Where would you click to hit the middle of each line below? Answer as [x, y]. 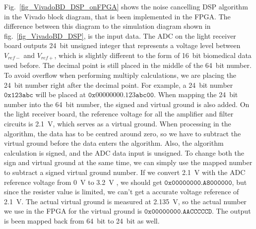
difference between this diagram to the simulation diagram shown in [107, 26]
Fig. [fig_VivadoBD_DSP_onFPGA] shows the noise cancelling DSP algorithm [126, 6]
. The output [231, 211]
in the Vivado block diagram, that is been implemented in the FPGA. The [117, 16]
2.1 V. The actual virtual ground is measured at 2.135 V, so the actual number [125, 201]
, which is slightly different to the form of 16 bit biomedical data [153, 55]
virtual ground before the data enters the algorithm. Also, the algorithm [114, 143]
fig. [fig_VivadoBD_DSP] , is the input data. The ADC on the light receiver [120, 35]
